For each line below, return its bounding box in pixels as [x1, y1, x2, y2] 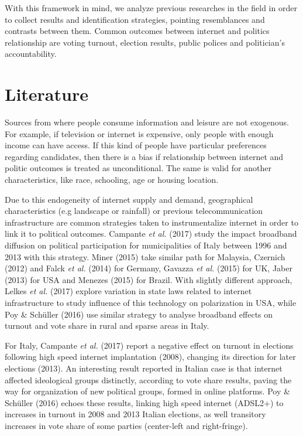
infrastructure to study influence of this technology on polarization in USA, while [5, 297, 297, 308]
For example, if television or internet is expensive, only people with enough [5, 127, 274, 139]
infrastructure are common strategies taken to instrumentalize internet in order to [5, 216, 298, 228]
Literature [5, 82, 88, 106]
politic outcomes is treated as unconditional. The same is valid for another [5, 162, 271, 174]
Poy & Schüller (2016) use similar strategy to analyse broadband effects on [5, 308, 273, 320]
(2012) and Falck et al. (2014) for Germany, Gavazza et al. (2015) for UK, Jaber [5, 262, 292, 274]
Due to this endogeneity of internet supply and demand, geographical [5, 193, 253, 205]
